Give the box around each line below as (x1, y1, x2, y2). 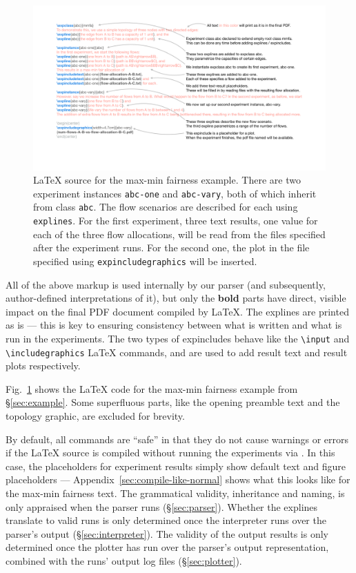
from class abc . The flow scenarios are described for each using (33, 200, 298, 214)
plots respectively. (6, 358, 81, 373)
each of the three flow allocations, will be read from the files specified (33, 226, 326, 241)
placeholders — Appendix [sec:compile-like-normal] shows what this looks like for (6, 472, 350, 487)
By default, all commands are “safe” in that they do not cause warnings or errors (6, 431, 349, 446)
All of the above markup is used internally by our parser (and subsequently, (6, 277, 326, 291)
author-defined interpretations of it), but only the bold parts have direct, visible (6, 291, 346, 305)
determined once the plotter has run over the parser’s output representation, (6, 540, 329, 554)
